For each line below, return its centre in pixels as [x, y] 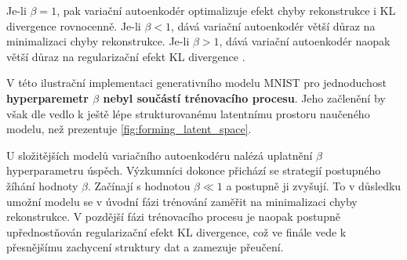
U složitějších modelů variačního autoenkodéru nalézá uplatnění [160, 155]
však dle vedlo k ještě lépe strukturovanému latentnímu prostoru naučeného [188, 113]
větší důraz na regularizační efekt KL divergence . [126, 56]
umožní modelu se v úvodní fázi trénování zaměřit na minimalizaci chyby [182, 201]
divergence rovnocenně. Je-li [74, 25]
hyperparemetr [47, 97]
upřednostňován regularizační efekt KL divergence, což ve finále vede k [176, 231]
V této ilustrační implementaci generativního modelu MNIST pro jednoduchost [196, 83]
